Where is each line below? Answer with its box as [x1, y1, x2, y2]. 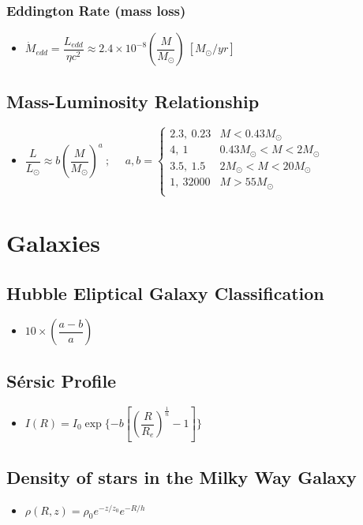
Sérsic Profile [6, 368, 117, 392]
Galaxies [6, 227, 100, 259]
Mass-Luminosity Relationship [6, 88, 260, 113]
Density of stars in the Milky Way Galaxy [6, 464, 357, 489]
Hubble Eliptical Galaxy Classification [6, 280, 324, 305]
